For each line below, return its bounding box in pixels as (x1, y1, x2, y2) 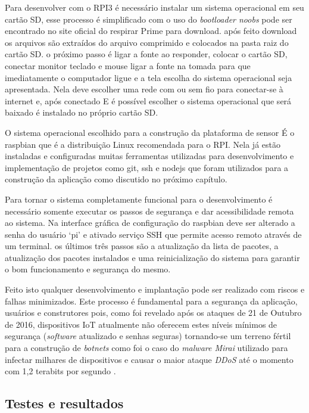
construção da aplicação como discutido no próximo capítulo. (5, 173, 227, 185)
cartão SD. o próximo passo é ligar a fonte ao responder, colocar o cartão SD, (5, 48, 288, 60)
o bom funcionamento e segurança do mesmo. (5, 263, 171, 275)
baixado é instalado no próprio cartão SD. (5, 106, 158, 119)
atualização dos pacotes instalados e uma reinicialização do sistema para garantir (5, 251, 300, 263)
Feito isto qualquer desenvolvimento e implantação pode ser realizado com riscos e (5, 283, 305, 296)
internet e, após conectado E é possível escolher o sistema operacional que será (5, 94, 292, 107)
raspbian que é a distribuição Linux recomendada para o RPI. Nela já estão (5, 138, 280, 150)
